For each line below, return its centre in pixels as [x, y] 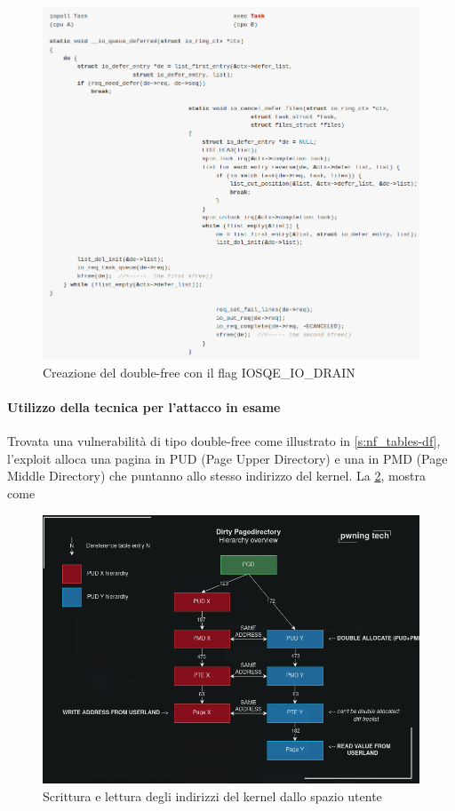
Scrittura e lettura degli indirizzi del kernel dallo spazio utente [212, 795]
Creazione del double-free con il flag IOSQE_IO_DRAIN [199, 372]
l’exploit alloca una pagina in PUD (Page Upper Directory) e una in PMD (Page [227, 458]
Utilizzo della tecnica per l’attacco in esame [144, 406]
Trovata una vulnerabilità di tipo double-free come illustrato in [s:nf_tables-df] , [224, 441]
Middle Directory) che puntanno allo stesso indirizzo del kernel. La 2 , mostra [217, 476]
